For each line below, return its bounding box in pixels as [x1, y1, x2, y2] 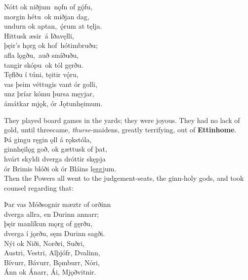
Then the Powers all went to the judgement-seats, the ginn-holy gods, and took [4, 173, 244, 183]
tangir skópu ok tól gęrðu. [4, 59, 83, 70]
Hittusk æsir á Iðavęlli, [4, 30, 74, 40]
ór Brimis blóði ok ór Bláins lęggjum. [4, 163, 117, 173]
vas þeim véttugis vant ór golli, [4, 79, 97, 89]
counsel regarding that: [4, 182, 74, 193]
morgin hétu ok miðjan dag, [4, 11, 89, 21]
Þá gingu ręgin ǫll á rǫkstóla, [4, 134, 92, 144]
